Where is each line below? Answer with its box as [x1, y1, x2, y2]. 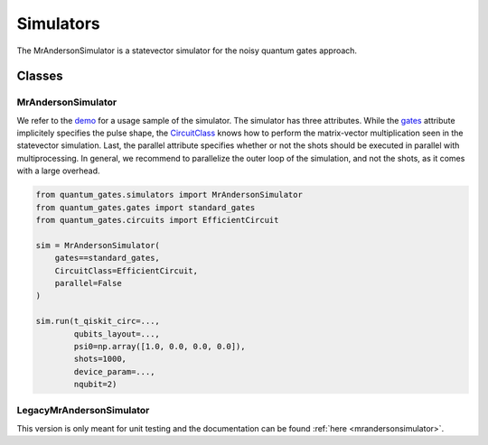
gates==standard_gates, [54, 253, 160, 264]
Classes [16, 69, 63, 84]
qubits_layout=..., [73, 329, 160, 338]
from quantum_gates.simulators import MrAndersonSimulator [35, 190, 303, 200]
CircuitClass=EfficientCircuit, [54, 265, 199, 275]
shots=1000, [73, 354, 127, 365]
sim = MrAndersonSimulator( [35, 240, 160, 250]
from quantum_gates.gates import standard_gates [35, 202, 256, 212]
